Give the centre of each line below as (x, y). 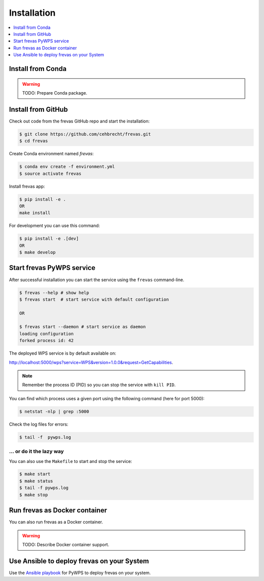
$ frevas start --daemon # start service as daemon (83, 327)
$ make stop (34, 495)
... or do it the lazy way (36, 452)
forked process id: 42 (46, 341)
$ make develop (37, 253)
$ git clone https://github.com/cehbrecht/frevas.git (85, 134)
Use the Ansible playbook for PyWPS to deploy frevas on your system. (80, 573)
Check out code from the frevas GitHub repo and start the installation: (79, 121)
